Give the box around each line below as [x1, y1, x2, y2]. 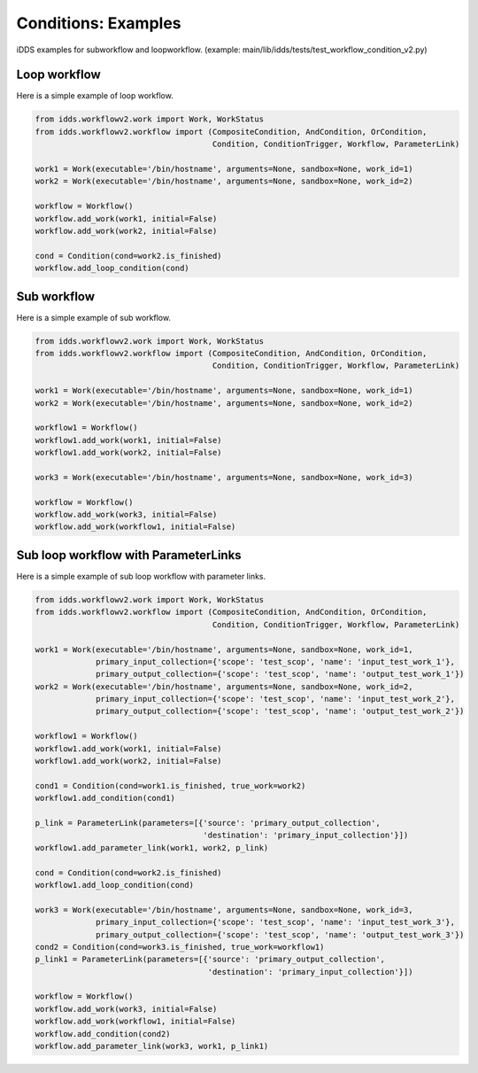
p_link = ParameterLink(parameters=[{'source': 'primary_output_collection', [35, 818, 381, 828]
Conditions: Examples [16, 13, 181, 33]
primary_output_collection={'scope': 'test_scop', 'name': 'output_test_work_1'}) [96, 669, 465, 680]
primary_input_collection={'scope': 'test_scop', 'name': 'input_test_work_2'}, [96, 694, 456, 704]
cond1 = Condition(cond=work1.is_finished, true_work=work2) [35, 781, 306, 790]
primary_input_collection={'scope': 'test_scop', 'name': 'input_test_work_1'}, [96, 657, 456, 666]
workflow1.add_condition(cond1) [35, 793, 176, 804]
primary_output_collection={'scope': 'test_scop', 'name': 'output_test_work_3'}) [96, 929, 465, 939]
